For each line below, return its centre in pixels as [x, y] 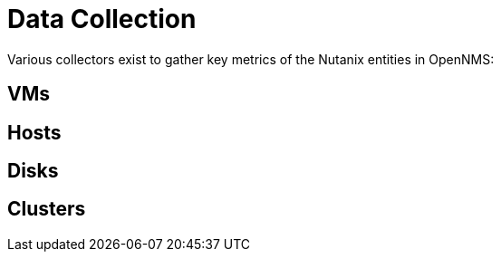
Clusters [47, 209]
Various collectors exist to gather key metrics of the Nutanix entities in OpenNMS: [251, 59]
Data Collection [102, 19]
